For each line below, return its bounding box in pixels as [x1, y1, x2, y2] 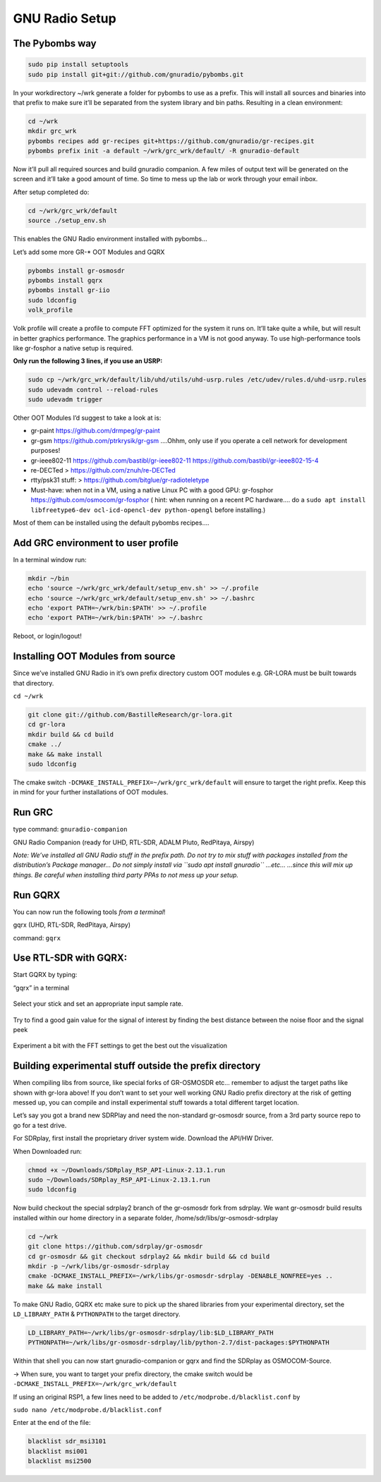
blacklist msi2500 [28, 1457, 92, 1465]
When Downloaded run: [13, 1147, 83, 1155]
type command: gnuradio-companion [13, 825, 128, 834]
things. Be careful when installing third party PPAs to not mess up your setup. [13, 870, 239, 879]
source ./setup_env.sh [28, 217, 107, 225]
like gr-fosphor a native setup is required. [13, 344, 133, 352]
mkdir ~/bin [28, 574, 70, 582]
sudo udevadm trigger [28, 396, 103, 403]
